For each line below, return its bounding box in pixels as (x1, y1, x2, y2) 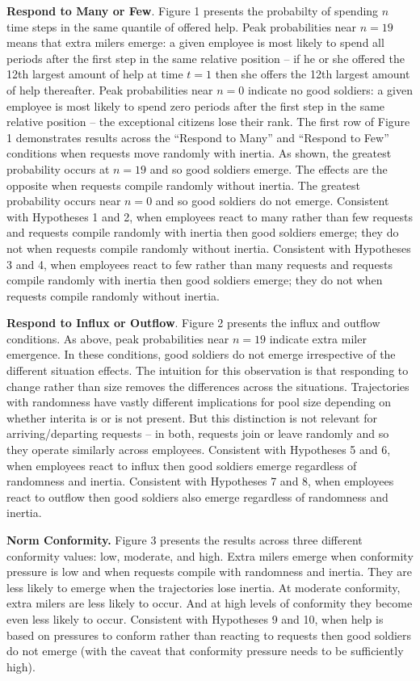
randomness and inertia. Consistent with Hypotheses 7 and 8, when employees (6, 473, 394, 490)
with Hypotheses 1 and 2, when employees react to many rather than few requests (6, 208, 413, 225)
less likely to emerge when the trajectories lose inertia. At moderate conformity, (6, 578, 401, 595)
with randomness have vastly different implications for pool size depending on (6, 393, 392, 410)
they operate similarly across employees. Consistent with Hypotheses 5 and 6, (6, 441, 391, 458)
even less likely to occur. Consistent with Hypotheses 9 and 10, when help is (6, 610, 384, 627)
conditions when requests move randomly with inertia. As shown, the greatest (6, 145, 392, 162)
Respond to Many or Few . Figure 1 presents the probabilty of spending (6, 2, 379, 19)
